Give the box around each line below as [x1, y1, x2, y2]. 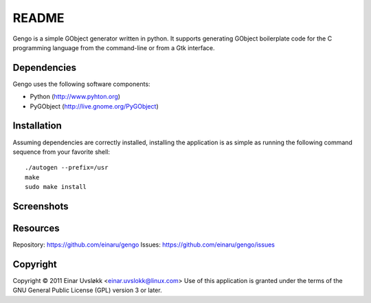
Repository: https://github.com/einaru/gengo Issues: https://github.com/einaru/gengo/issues [12, 240, 275, 249]
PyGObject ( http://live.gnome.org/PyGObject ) [30, 102, 159, 110]
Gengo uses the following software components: [12, 80, 150, 88]
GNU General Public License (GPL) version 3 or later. [12, 286, 162, 295]
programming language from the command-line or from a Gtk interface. [12, 43, 215, 52]
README [12, 10, 65, 25]
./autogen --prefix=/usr [25, 164, 109, 172]
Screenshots [12, 200, 69, 212]
